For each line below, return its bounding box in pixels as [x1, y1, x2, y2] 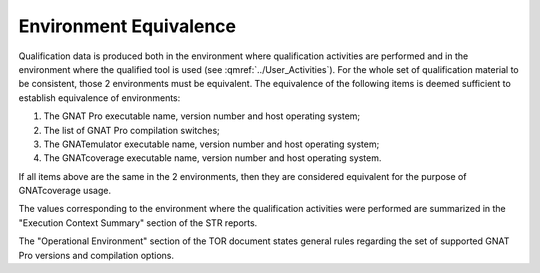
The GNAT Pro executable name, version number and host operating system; [43, 110, 361, 122]
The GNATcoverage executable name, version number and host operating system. [43, 152, 382, 164]
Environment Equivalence [18, 15, 237, 37]
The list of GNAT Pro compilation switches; [43, 124, 220, 136]
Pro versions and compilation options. [18, 249, 175, 261]
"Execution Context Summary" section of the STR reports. [18, 216, 258, 229]
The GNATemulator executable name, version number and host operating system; [43, 138, 380, 150]
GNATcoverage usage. [18, 185, 112, 197]
